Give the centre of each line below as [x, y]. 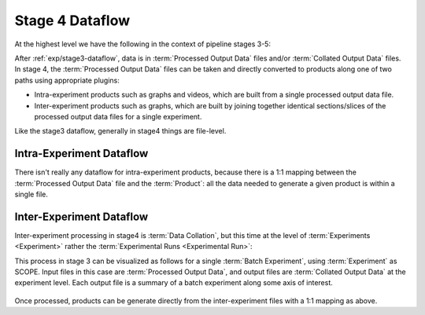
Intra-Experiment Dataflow [81, 154]
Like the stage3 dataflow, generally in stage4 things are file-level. [120, 131]
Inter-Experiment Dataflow [81, 216]
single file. [31, 194]
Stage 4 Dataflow [72, 20]
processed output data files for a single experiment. [118, 116]
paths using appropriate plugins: [67, 80]
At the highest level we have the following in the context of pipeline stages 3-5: [143, 44]
